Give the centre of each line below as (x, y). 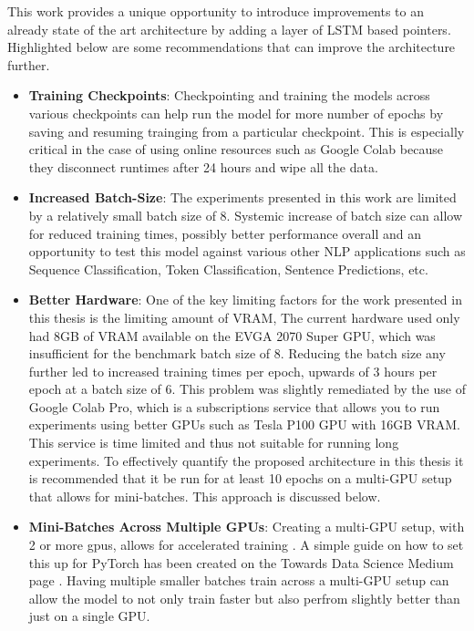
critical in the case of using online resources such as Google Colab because (236, 149)
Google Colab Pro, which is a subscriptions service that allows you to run (234, 406)
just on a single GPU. (89, 616)
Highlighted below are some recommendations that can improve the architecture (232, 47)
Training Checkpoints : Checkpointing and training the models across (229, 95)
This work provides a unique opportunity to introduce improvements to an (216, 11)
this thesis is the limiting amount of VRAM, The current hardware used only (244, 317)
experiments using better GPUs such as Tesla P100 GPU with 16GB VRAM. (244, 424)
